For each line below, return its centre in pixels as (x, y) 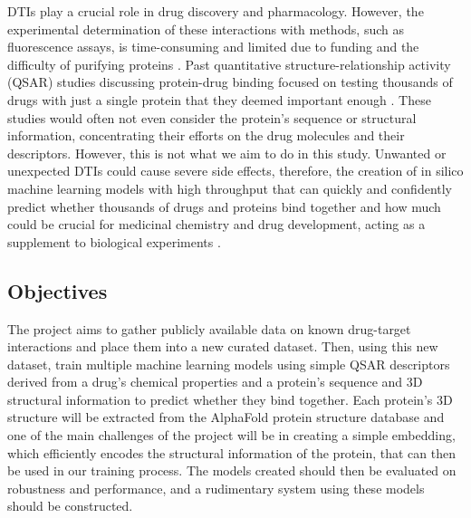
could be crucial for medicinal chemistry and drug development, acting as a (216, 224)
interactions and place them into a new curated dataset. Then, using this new (223, 346)
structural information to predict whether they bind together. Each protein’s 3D (230, 399)
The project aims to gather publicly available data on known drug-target (209, 328)
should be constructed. (70, 506)
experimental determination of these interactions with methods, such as (206, 29)
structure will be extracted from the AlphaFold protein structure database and (226, 417)
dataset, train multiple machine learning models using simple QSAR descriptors (229, 364)
